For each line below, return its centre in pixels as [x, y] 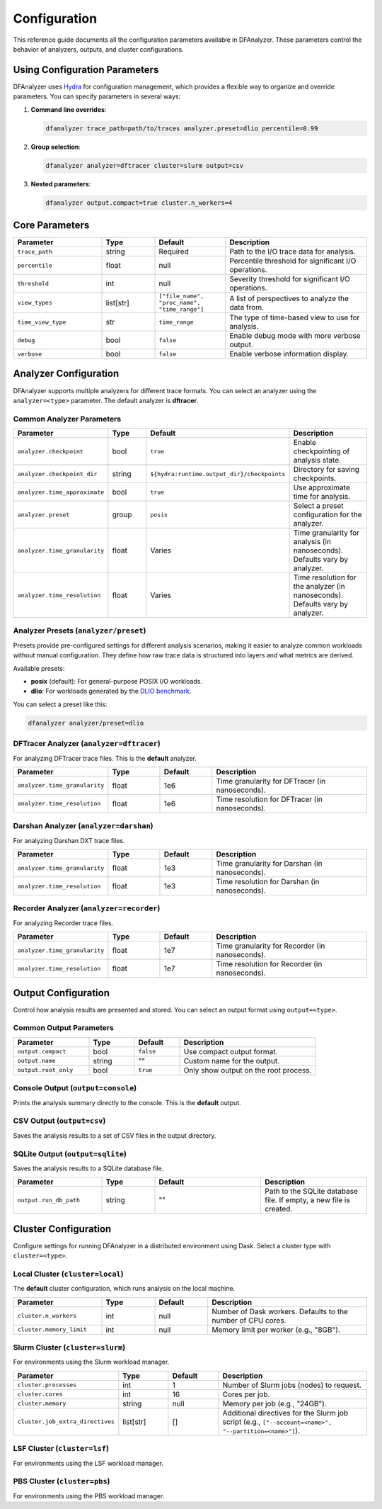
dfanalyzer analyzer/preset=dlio [86, 723]
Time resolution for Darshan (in [268, 882]
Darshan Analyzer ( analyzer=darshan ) [83, 826]
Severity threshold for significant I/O [290, 279]
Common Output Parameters [64, 1028]
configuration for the [328, 515]
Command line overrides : [69, 109]
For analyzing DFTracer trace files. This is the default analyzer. [105, 758]
